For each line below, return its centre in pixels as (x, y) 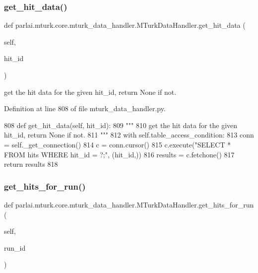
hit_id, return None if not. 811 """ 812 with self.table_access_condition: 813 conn (129, 135)
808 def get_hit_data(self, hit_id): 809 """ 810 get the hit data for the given (121, 125)
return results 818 (31, 164)
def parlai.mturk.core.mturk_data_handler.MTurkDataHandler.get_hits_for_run (129, 204)
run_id (15, 247)
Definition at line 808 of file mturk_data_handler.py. (85, 108)
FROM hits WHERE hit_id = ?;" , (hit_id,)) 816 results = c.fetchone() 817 (119, 154)
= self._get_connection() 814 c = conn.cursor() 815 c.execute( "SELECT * (118, 144)
